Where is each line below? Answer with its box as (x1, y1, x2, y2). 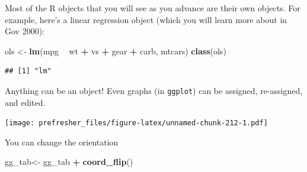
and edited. (5, 96, 46, 108)
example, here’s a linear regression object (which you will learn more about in (5, 13, 287, 25)
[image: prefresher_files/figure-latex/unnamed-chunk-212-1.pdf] (5, 119, 268, 128)
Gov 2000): (5, 25, 44, 37)
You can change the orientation (5, 135, 119, 148)
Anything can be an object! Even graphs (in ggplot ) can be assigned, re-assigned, (5, 84, 303, 96)
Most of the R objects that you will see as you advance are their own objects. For (5, 2, 300, 14)
